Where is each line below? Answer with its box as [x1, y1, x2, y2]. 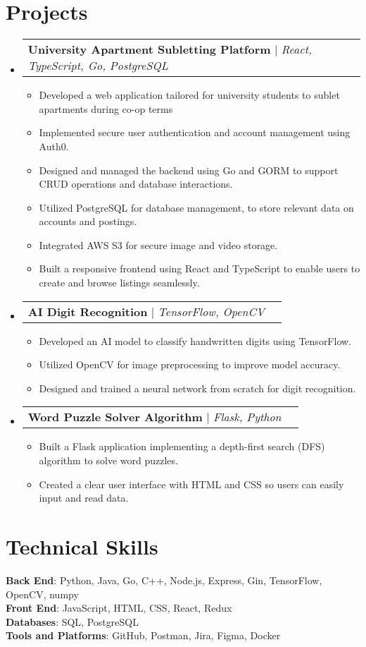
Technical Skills [6, 532, 158, 560]
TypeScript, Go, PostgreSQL [27, 57, 168, 74]
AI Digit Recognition [27, 303, 148, 320]
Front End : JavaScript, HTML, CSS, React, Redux [6, 600, 232, 615]
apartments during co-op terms [39, 101, 173, 116]
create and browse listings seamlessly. [39, 275, 200, 290]
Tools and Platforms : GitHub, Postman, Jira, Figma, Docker [6, 628, 281, 643]
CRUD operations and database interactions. [39, 176, 233, 191]
